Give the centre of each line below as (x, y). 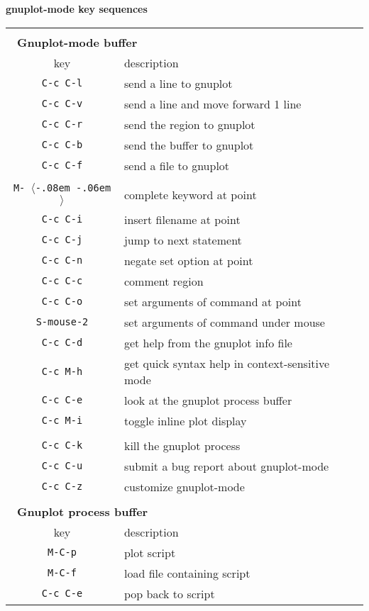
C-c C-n (62, 260)
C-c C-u (62, 466)
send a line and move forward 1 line (213, 103)
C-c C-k (62, 445)
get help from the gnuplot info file (208, 342)
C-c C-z (62, 487)
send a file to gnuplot (177, 165)
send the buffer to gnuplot (189, 145)
